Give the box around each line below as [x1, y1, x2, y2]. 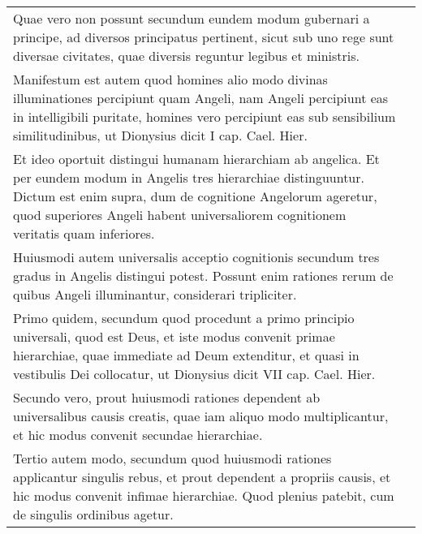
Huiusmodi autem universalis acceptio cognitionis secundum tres [13, 248, 380, 266]
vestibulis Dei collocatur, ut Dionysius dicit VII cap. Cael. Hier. [13, 364, 376, 383]
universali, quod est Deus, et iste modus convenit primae [13, 327, 335, 346]
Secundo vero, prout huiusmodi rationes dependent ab [13, 388, 321, 407]
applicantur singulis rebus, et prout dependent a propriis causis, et [13, 467, 391, 486]
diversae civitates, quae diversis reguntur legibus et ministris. [13, 46, 360, 65]
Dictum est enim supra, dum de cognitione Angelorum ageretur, [13, 187, 377, 205]
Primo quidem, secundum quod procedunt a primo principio [13, 308, 355, 327]
